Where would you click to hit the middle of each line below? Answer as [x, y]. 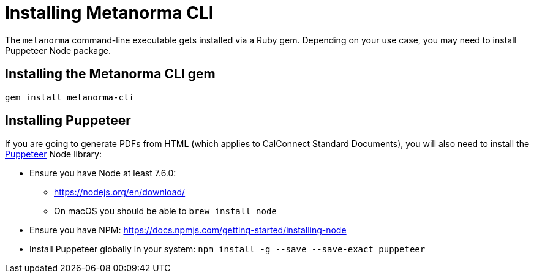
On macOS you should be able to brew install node [165, 211]
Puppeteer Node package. [58, 50]
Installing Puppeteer [68, 121]
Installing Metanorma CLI [109, 13]
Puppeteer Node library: [54, 154]
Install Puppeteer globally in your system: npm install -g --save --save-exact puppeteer [228, 249]
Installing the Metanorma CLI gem [110, 74]
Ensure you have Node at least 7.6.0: [103, 173]
